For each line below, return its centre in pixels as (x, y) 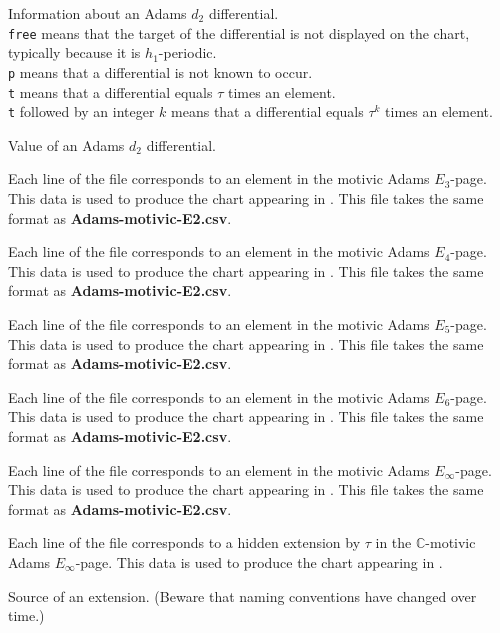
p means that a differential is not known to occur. (160, 71)
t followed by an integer (81, 111)
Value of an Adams (66, 144)
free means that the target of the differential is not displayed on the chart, (239, 32)
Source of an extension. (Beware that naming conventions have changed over (242, 595)
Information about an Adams (97, 13)
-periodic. (187, 52)
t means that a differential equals (110, 91)
